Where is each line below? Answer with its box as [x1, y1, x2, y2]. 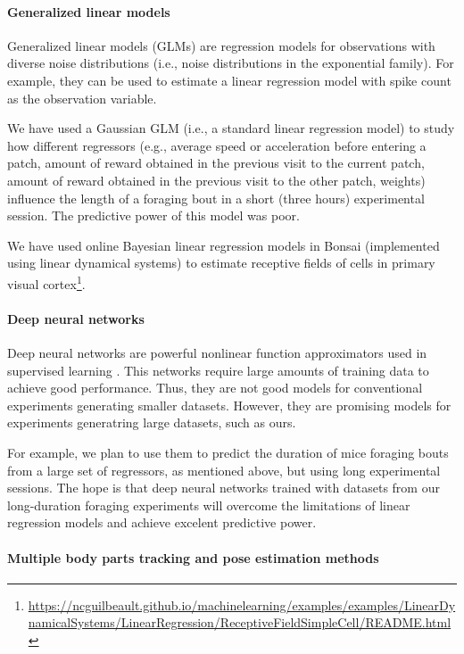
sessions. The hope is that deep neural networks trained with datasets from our [7, 478, 440, 497]
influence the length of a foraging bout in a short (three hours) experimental [7, 188, 425, 207]
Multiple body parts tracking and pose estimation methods [7, 548, 379, 567]
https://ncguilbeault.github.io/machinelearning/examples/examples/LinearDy [28, 595, 456, 614]
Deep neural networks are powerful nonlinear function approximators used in [7, 343, 427, 361]
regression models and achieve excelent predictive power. [7, 513, 317, 532]
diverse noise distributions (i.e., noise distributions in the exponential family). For [7, 54, 454, 72]
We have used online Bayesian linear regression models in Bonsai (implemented [7, 236, 440, 254]
